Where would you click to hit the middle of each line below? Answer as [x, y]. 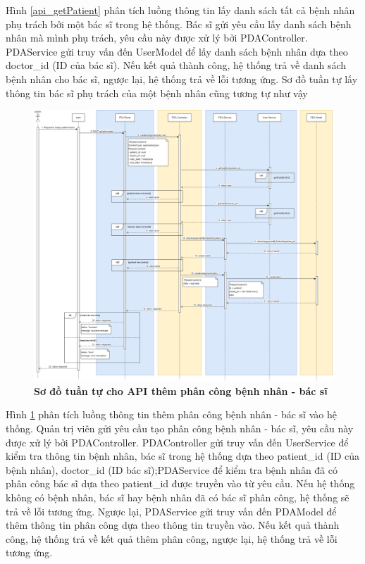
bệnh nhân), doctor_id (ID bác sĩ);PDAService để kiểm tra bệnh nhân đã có [172, 469]
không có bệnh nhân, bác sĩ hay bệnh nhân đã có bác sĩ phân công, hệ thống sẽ [178, 497]
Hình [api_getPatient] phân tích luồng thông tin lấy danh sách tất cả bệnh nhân [180, 10]
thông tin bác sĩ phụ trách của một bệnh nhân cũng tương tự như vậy [157, 93]
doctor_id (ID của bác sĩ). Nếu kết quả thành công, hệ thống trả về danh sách [176, 65]
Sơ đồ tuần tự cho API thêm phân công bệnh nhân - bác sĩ [181, 390]
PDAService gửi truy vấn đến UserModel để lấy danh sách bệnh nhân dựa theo [177, 51]
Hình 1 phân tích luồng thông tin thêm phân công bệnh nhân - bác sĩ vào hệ [171, 414]
